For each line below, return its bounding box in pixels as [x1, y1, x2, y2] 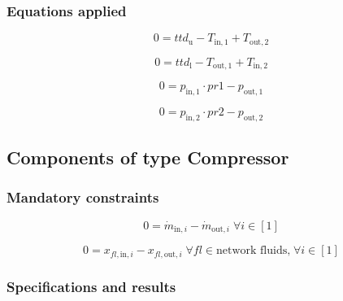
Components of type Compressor [7, 145, 289, 170]
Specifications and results [7, 276, 176, 296]
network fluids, [215, 245, 291, 257]
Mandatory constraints [7, 187, 159, 207]
